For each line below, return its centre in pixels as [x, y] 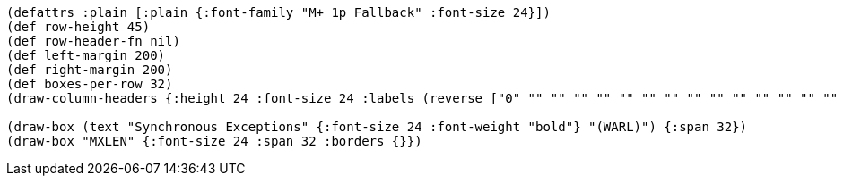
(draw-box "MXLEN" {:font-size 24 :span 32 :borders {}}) [214, 141]
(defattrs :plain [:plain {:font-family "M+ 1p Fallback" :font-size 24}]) [278, 12]
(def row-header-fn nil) [93, 41]
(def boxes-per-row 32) [90, 84]
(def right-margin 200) [90, 70]
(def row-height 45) [78, 27]
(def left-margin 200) [86, 55]
